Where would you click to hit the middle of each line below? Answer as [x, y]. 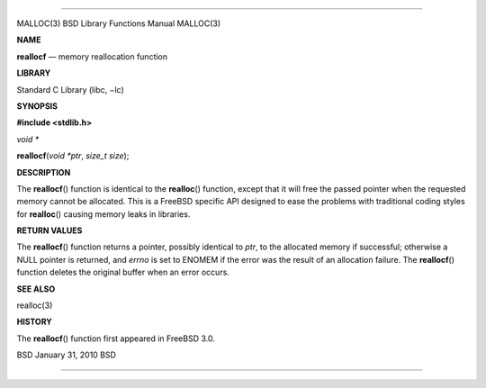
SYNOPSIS [37, 106]
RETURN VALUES [49, 230]
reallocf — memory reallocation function [92, 56]
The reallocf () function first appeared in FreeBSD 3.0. [116, 338]
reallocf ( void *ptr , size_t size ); [73, 156]
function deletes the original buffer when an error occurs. [123, 272]
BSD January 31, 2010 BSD [67, 355]
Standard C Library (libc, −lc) [71, 89]
